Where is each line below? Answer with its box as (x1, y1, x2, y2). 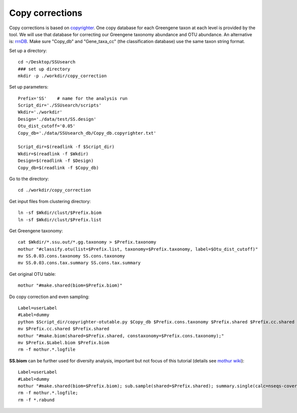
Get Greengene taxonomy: (9, 228, 63, 234)
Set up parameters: (9, 84, 49, 90)
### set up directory (18, 66, 70, 72)
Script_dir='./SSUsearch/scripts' (18, 103, 101, 108)
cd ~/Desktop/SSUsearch (18, 59, 76, 65)
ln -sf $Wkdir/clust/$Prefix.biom (18, 210, 101, 215)
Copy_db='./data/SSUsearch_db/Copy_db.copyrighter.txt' (18, 130, 156, 136)
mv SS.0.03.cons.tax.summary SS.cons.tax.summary (18, 260, 141, 266)
